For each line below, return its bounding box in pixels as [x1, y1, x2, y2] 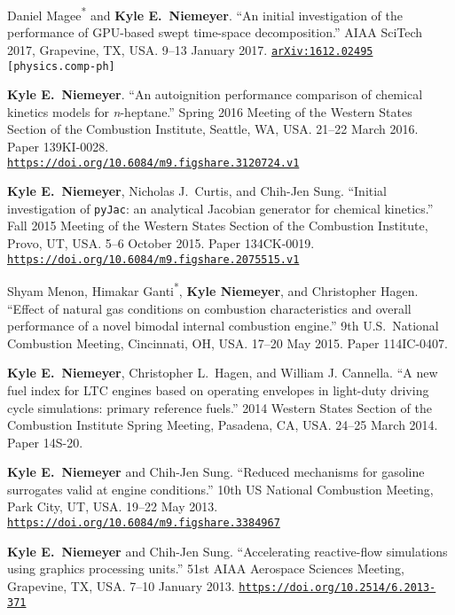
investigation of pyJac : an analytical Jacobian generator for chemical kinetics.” [7, 199, 434, 217]
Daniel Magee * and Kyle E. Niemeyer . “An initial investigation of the [7, 4, 403, 24]
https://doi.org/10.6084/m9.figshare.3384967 [7, 517, 280, 530]
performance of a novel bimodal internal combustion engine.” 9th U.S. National [7, 316, 439, 335]
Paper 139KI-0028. [7, 136, 109, 155]
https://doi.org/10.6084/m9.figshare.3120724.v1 [7, 156, 300, 169]
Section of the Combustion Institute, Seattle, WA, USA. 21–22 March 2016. [7, 120, 419, 138]
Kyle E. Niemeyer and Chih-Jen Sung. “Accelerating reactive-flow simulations [7, 541, 448, 560]
